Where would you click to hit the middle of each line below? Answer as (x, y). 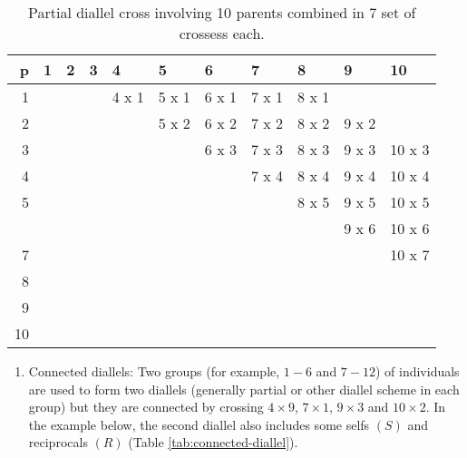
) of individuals (417, 371)
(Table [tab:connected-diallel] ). (213, 442)
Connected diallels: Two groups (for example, (154, 371)
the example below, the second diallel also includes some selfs (199, 424)
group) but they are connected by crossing (146, 407)
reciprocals (58, 442)
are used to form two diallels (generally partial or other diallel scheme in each (244, 389)
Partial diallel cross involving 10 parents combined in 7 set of (222, 12)
